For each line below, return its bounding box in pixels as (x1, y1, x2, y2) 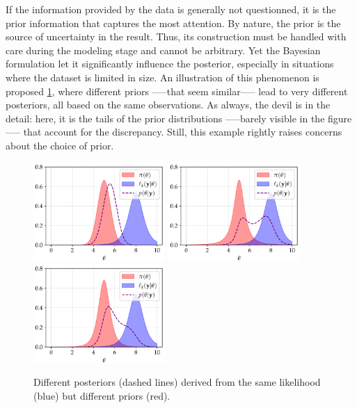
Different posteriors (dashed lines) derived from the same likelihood (33, 375, 321, 389)
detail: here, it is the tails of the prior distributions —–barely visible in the (6, 111, 325, 125)
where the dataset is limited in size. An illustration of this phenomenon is (6, 70, 319, 84)
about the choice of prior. (6, 138, 114, 152)
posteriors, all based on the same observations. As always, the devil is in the (6, 97, 331, 112)
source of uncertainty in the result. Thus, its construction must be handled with (6, 29, 347, 44)
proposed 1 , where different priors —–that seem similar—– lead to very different (6, 83, 348, 98)
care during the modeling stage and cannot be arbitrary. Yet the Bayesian (6, 42, 321, 57)
